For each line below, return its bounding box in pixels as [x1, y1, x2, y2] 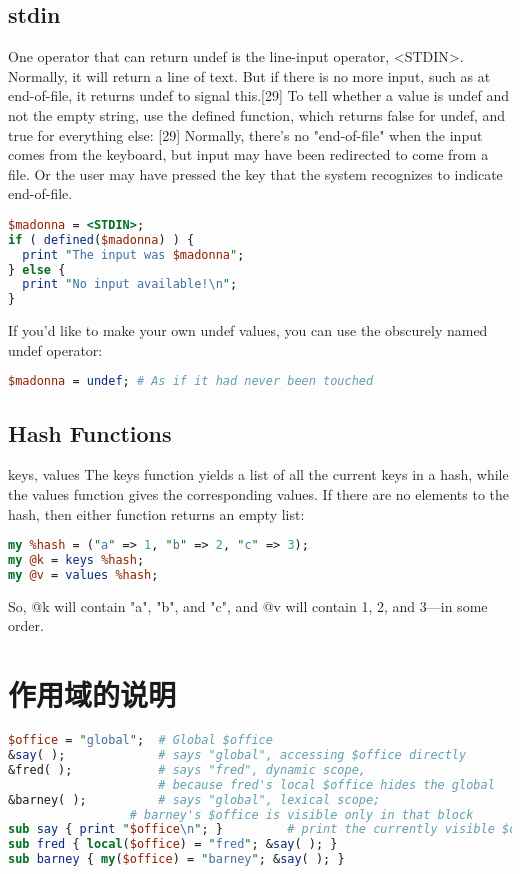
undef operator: [8, 339, 103, 360]
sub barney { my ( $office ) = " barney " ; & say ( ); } [8, 852, 345, 867]
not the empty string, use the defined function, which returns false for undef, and [8, 104, 506, 125]
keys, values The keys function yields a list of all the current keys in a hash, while [8, 464, 509, 485]
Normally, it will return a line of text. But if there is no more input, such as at [8, 65, 491, 86]
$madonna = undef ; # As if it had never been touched [8, 374, 374, 389]
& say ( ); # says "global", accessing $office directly [8, 748, 467, 763]
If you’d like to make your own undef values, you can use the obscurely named [8, 320, 488, 341]
